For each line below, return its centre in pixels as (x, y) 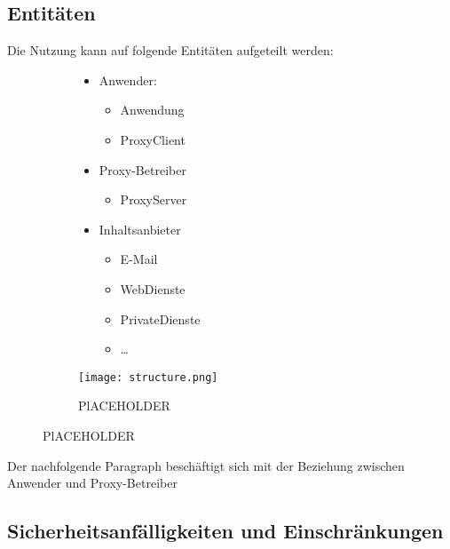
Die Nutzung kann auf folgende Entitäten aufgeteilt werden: (170, 50)
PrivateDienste (160, 318)
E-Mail (139, 259)
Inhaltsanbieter (140, 229)
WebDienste (153, 288)
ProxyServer (154, 199)
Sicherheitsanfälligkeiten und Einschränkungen (225, 531)
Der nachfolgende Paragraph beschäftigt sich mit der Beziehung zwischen (206, 465)
